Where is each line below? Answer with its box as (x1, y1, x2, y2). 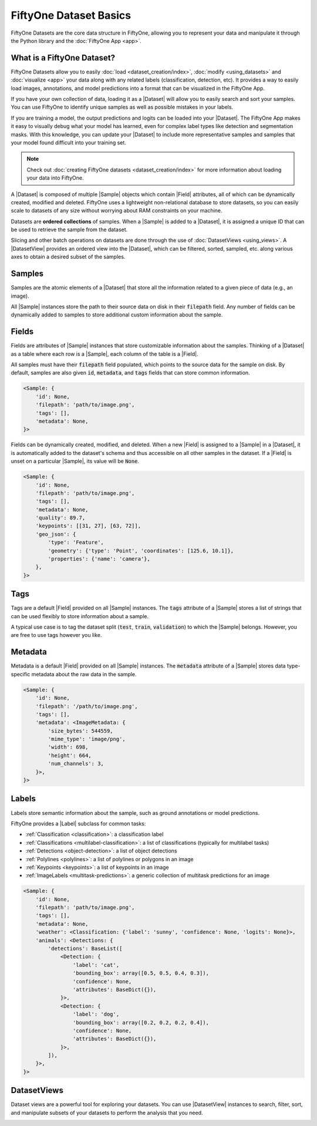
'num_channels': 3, (48, 760, 104, 767)
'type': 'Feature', (48, 539, 104, 546)
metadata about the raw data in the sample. (31, 670, 137, 677)
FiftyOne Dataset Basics (11, 9, 131, 22)
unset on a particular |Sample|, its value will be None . (11, 458, 139, 465)
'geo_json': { (35, 531, 76, 537)
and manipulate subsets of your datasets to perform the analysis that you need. (11, 1109, 203, 1116)
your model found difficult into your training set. (11, 139, 126, 146)
